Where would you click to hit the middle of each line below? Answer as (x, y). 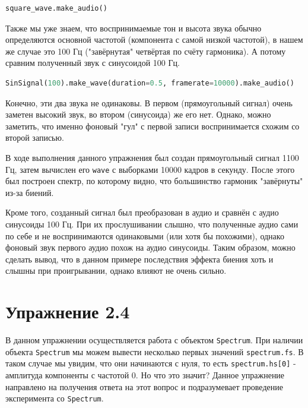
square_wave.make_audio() (56, 8)
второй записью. (35, 137)
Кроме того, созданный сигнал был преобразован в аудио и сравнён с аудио (142, 212)
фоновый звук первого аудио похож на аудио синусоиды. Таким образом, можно (150, 247)
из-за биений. (30, 192)
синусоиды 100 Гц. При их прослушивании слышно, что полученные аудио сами (152, 224)
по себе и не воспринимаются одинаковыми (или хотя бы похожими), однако (145, 235)
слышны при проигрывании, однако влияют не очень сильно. (116, 271)
